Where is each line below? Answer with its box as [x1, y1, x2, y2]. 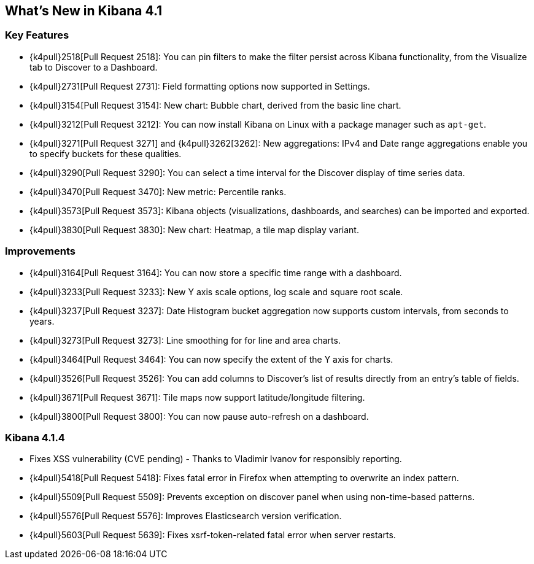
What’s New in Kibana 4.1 [5, 3, 163, 18]
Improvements [5, 245, 75, 258]
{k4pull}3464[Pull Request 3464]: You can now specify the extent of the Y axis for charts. [29, 353, 393, 365]
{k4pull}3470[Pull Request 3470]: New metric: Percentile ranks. [29, 186, 287, 197]
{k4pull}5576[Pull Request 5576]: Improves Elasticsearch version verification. [29, 511, 342, 522]
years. [29, 315, 55, 326]
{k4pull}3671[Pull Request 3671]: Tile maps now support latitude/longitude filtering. [29, 392, 365, 403]
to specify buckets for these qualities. [29, 148, 182, 159]
